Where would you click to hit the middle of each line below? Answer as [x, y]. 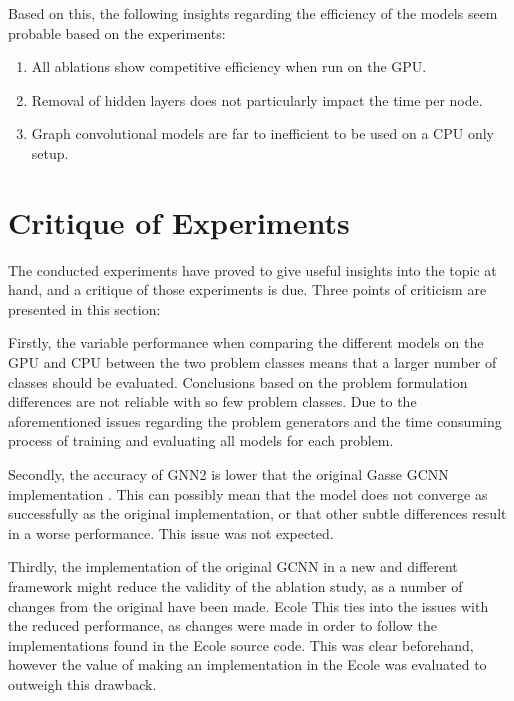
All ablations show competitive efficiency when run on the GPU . [229, 66]
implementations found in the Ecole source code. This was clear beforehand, [241, 644]
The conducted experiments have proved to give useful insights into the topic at [252, 269]
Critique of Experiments [179, 221]
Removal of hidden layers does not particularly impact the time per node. [257, 99]
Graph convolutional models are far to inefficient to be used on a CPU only [262, 133]
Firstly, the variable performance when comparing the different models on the [246, 342]
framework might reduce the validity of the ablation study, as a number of [235, 586]
